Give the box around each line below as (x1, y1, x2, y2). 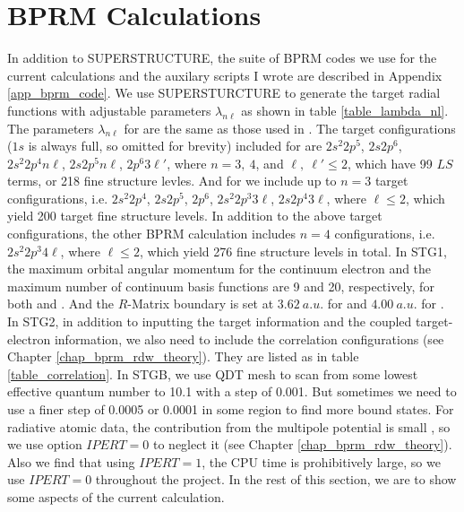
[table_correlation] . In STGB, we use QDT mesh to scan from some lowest (7, 364, 418, 383)
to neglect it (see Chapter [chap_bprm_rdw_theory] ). (153, 435, 452, 454)
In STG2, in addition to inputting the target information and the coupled (7, 312, 412, 331)
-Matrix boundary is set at (127, 294, 274, 313)
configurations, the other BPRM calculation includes (7, 224, 296, 243)
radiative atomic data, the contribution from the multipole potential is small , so (7, 417, 451, 436)
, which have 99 (347, 153, 433, 172)
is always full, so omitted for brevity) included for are (28, 136, 322, 155)
